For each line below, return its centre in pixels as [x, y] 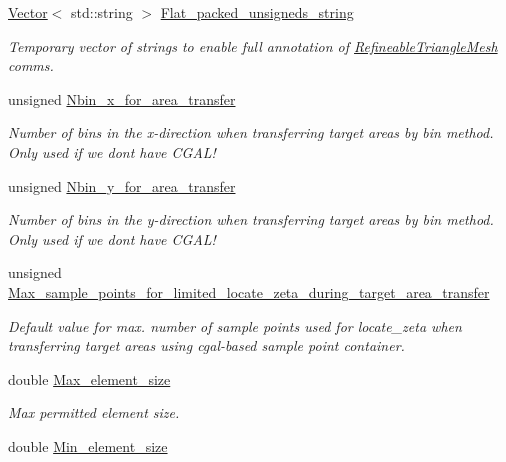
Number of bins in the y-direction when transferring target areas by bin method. [251, 219]
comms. [31, 65]
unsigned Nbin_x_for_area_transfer [122, 98]
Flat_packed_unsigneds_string [257, 12]
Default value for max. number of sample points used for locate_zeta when [235, 325]
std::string [102, 12]
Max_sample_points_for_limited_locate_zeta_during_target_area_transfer [249, 291]
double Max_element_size [89, 378]
